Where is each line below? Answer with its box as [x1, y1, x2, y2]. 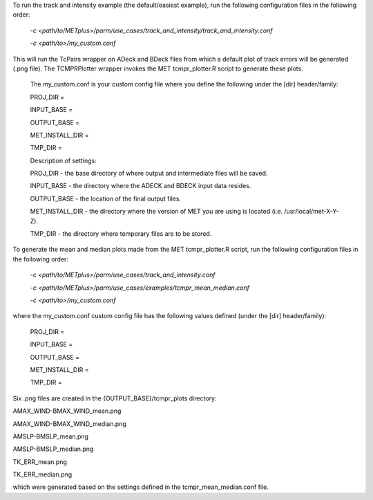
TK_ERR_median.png [12, 470, 73, 479]
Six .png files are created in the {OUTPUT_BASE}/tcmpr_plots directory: [12, 394, 217, 402]
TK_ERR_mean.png [12, 457, 67, 466]
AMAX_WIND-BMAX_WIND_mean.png [12, 407, 122, 415]
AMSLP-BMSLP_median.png [12, 445, 94, 453]
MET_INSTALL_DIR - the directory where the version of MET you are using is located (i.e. [30, 207, 283, 216]
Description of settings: [30, 156, 97, 165]
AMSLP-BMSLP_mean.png [12, 432, 89, 441]
